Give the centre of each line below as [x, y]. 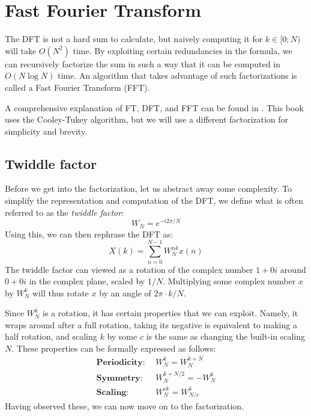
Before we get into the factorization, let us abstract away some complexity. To [149, 188]
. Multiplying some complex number [229, 281]
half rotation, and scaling [51, 336]
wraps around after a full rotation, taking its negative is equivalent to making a [151, 324]
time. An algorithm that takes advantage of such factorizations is [177, 75]
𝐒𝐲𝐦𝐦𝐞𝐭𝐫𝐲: [119, 378]
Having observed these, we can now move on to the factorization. [125, 406]
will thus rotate [60, 292]
